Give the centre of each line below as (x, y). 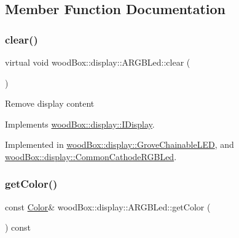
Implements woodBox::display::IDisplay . (80, 124)
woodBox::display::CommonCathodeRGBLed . (91, 156)
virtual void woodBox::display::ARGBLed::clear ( (98, 62)
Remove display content (50, 103)
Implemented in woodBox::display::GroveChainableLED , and (119, 144)
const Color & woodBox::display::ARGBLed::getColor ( (108, 206)
